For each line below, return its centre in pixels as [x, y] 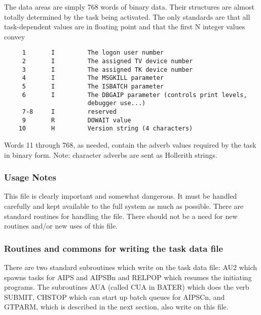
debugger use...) [117, 103]
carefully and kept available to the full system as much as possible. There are [124, 206]
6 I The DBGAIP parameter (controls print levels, [135, 95]
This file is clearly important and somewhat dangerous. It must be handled [121, 196]
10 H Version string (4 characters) [106, 129]
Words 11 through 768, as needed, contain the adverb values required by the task [130, 144]
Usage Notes [30, 177]
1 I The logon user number [93, 53]
